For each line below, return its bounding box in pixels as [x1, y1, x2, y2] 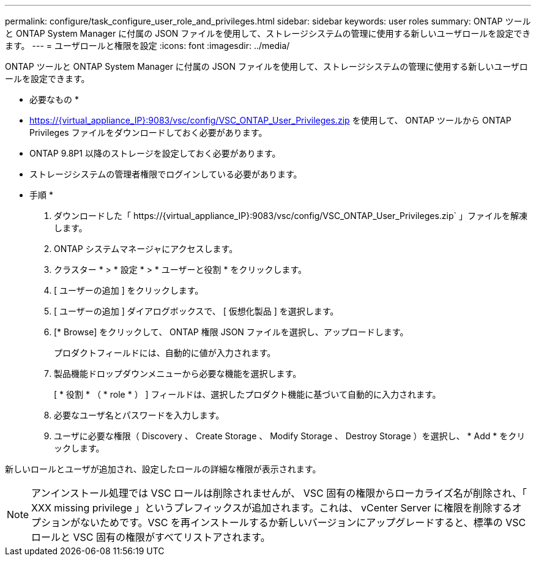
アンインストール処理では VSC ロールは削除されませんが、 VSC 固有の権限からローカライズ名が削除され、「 [31, 487, 527, 499]
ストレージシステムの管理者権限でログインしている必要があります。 [29, 169, 302, 179]
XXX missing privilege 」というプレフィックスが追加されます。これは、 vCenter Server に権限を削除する [31, 502, 512, 514]
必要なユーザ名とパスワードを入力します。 [54, 410, 225, 420]
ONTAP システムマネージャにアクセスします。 [54, 243, 238, 254]
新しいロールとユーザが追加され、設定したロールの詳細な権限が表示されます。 [5, 464, 321, 474]
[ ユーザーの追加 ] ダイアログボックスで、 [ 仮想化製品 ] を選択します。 [54, 306, 339, 316]
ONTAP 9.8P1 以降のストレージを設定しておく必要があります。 [29, 148, 281, 158]
